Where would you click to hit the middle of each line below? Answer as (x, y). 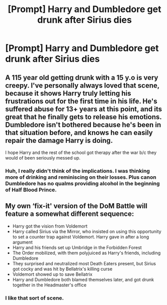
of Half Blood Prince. (31, 190)
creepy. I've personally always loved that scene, (82, 85)
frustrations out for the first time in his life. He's (81, 101)
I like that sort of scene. (35, 298)
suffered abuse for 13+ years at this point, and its (84, 109)
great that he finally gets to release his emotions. (83, 117)
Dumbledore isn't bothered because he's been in (83, 125)
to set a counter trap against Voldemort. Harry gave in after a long (81, 237)
